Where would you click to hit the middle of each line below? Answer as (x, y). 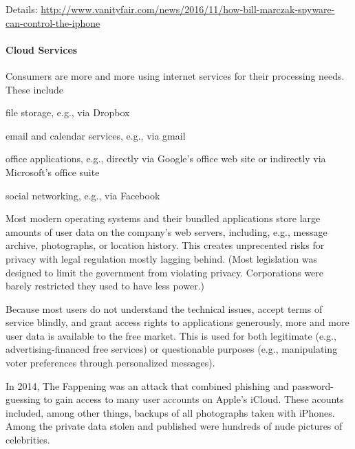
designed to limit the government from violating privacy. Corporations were (165, 272)
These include (35, 89)
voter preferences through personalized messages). (110, 363)
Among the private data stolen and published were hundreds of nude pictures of (174, 426)
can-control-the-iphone (53, 22)
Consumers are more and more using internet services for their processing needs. (175, 75)
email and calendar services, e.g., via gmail (96, 135)
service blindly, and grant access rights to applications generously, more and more (177, 322)
